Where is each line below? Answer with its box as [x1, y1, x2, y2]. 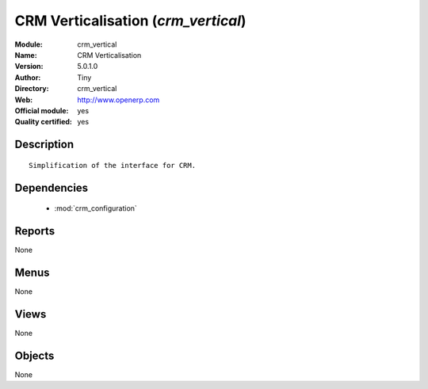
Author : [14, 72, 41, 82]
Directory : [14, 84, 49, 93]
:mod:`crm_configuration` [54, 204, 138, 213]
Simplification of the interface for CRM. [29, 161, 197, 170]
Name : [14, 50, 37, 59]
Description [14, 138, 75, 151]
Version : [14, 62, 44, 71]
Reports [14, 224, 55, 238]
